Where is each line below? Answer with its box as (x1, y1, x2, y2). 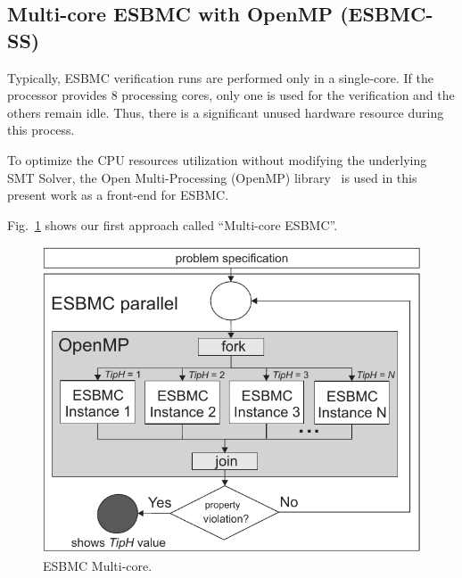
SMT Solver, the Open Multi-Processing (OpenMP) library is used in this (7, 168, 417, 186)
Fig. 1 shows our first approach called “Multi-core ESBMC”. (7, 215, 338, 234)
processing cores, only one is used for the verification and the (121, 86, 455, 104)
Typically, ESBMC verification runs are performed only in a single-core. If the (7, 68, 433, 87)
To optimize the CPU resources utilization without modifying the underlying (7, 150, 427, 169)
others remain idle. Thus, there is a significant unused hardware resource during (7, 103, 444, 121)
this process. (7, 120, 75, 139)
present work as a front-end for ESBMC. (7, 186, 229, 204)
